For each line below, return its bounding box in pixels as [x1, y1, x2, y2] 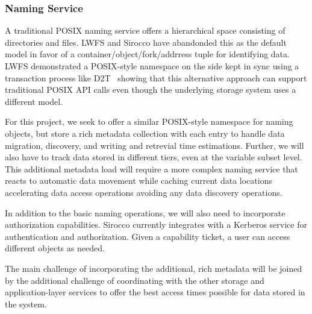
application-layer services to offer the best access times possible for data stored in [5, 286, 305, 298]
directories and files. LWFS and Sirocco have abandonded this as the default [5, 36, 287, 48]
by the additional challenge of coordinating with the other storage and [5, 274, 264, 286]
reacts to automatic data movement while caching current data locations [5, 174, 272, 187]
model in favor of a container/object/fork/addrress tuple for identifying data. [5, 48, 290, 60]
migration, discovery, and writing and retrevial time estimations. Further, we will [5, 139, 304, 151]
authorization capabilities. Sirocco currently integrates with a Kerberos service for [5, 218, 307, 231]
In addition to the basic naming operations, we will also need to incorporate [5, 206, 285, 219]
